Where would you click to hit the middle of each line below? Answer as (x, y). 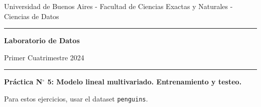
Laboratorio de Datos (42, 40)
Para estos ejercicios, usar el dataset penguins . (76, 98)
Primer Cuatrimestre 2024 (44, 57)
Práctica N (23, 82)
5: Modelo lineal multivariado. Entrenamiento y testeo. (145, 82)
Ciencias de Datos (32, 16)
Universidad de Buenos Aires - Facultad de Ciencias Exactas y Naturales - (118, 6)
